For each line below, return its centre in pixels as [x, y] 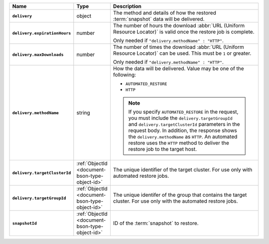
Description [127, 6]
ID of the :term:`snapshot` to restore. [156, 223]
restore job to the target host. [163, 149]
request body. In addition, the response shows [183, 130]
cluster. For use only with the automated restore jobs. [175, 201]
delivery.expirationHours [42, 33]
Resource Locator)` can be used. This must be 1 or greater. [182, 53]
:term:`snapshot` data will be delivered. [159, 19]
